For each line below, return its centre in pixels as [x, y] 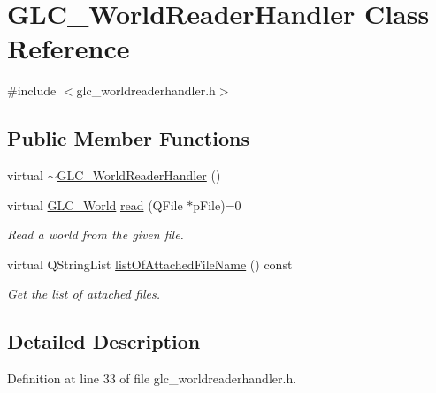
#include [32, 91]
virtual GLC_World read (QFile [95, 204]
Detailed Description [104, 341]
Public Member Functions [128, 138]
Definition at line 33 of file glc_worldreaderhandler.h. [152, 378]
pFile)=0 [217, 204]
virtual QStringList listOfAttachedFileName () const [150, 264]
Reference [69, 48]
